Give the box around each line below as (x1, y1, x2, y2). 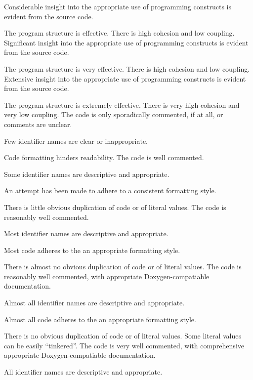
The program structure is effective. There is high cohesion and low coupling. (4, 28, 235, 38)
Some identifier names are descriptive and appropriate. (4, 169, 169, 179)
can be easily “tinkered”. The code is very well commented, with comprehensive (4, 340, 244, 350)
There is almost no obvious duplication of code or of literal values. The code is (4, 261, 242, 272)
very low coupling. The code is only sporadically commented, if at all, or (4, 109, 223, 120)
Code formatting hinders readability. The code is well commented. (4, 152, 204, 163)
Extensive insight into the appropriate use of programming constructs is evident (4, 73, 246, 84)
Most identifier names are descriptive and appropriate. (4, 228, 169, 239)
